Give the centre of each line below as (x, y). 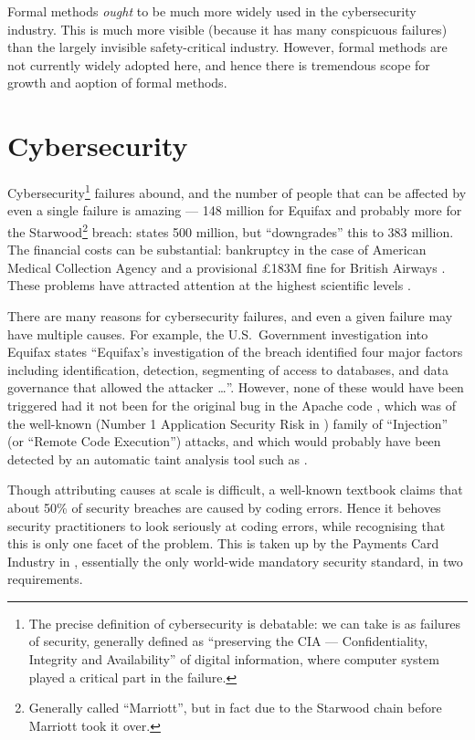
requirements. (45, 579)
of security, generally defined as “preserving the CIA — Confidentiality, (228, 641)
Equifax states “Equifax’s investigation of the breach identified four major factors (235, 352)
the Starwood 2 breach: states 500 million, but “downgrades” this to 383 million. (231, 230)
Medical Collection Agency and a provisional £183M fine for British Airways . (227, 267)
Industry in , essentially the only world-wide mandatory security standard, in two (235, 561)
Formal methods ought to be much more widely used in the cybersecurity (212, 11)
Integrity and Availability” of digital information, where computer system (234, 659)
